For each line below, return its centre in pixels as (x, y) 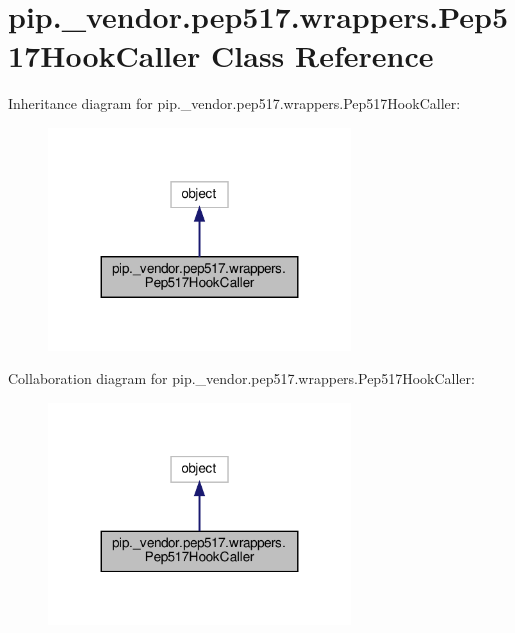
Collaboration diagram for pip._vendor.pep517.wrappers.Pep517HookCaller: (241, 378)
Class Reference (322, 55)
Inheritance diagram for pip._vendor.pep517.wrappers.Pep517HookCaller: (234, 103)
